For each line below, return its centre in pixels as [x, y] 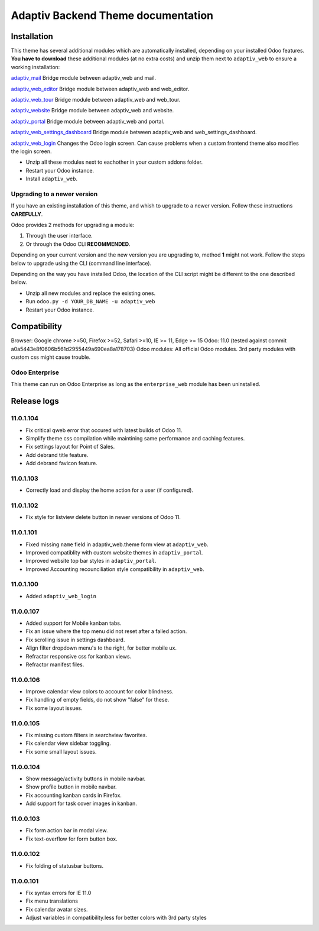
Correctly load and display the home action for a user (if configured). [110, 490]
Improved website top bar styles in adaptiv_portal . [91, 561]
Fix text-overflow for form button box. [71, 839]
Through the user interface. [59, 236]
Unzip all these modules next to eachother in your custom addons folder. [114, 162]
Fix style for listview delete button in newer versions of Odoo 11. [103, 517]
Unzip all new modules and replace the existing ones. [91, 293]
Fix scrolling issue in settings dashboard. [75, 640]
